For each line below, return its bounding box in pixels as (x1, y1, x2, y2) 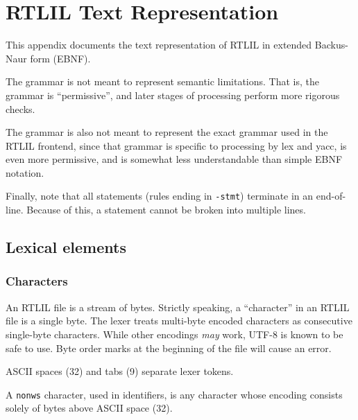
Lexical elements (6, 236, 126, 258)
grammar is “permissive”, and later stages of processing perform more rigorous (6, 87, 340, 102)
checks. (6, 101, 35, 116)
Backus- (314, 37, 348, 52)
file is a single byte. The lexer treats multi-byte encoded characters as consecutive (6, 313, 352, 328)
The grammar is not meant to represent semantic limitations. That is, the (6, 74, 319, 89)
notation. (6, 165, 44, 180)
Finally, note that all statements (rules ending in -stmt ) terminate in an (6, 189, 314, 203)
